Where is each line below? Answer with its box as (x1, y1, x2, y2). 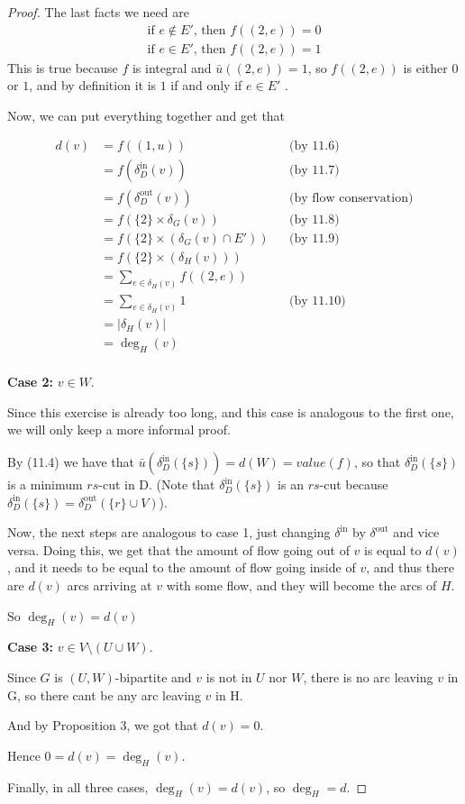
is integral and (132, 58, 212, 77)
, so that (353, 452, 401, 471)
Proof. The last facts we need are (7, 3, 189, 21)
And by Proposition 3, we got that (7, 716, 198, 735)
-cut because (319, 475, 388, 494)
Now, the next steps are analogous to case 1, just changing (7, 523, 331, 542)
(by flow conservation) (288, 191, 414, 205)
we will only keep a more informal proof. (7, 420, 231, 439)
